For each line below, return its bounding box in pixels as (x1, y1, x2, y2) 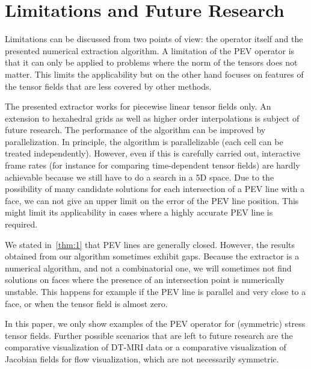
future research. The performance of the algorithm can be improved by (5, 123, 266, 136)
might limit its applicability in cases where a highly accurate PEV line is (5, 206, 273, 219)
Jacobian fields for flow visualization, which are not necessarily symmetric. (5, 352, 279, 365)
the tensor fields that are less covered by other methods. (5, 79, 212, 92)
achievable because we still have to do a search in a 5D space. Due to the (5, 170, 274, 183)
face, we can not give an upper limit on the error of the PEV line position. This (5, 194, 299, 206)
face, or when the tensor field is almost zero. (5, 297, 168, 309)
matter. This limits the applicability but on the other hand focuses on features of (5, 67, 304, 80)
